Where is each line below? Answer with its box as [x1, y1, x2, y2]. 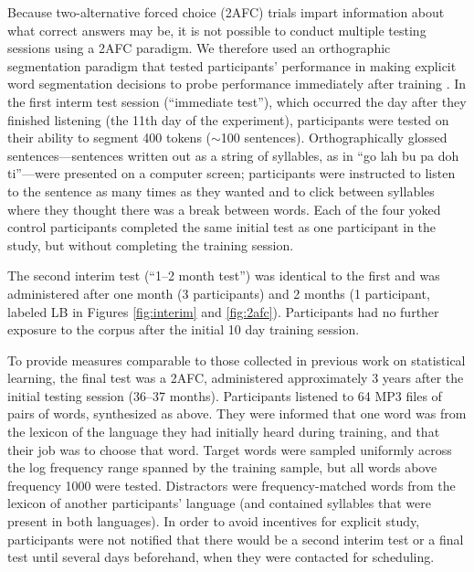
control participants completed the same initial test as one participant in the [7, 217, 437, 237]
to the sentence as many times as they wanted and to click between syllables [7, 181, 435, 200]
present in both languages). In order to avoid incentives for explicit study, [7, 512, 420, 531]
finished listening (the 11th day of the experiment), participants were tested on [7, 110, 449, 129]
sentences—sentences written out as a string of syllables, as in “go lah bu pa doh [7, 145, 459, 164]
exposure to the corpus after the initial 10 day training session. [7, 320, 360, 339]
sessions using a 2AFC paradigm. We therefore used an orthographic [7, 38, 391, 58]
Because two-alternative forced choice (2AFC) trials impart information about [7, 3, 445, 21]
